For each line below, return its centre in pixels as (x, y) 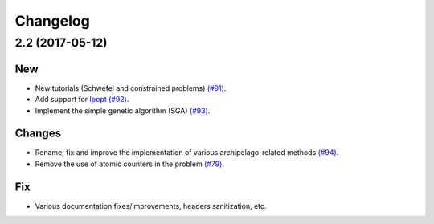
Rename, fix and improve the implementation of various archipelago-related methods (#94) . (187, 153)
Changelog (52, 21)
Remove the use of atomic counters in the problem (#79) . (130, 164)
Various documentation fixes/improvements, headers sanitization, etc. (151, 206)
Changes (38, 134)
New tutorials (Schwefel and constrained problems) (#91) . (131, 88)
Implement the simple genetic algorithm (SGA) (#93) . (123, 110)
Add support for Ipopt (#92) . (82, 100)
